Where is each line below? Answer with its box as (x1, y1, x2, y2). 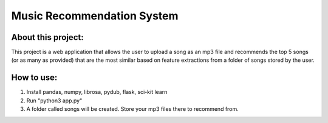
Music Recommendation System (11, 9, 179, 22)
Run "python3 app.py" (26, 97, 83, 104)
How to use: (11, 73, 58, 83)
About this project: (11, 32, 84, 42)
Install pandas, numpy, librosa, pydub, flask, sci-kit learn (26, 88, 168, 96)
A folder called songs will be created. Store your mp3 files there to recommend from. (26, 105, 239, 113)
